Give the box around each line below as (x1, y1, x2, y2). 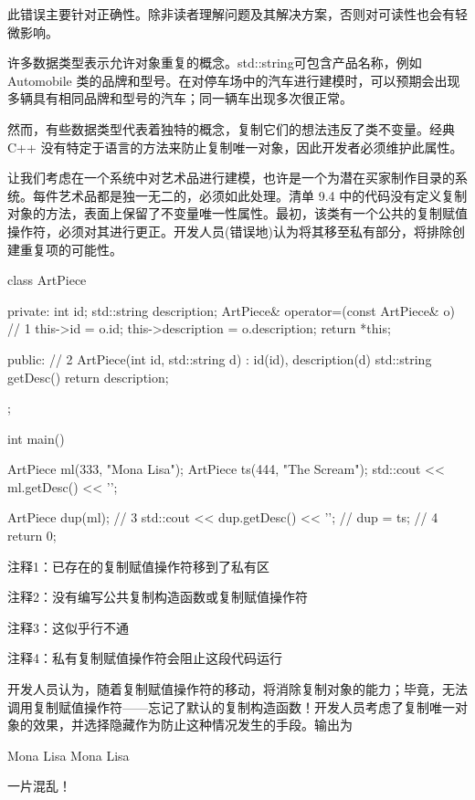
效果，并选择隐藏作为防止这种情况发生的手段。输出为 (32, 715, 353, 734)
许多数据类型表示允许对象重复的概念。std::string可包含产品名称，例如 (7, 53, 422, 72)
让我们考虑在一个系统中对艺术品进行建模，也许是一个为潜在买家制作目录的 (7, 168, 455, 187)
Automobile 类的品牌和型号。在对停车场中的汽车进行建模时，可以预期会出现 (7, 70, 460, 89)
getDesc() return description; (7, 367, 169, 386)
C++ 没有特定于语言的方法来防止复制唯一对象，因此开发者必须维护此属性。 (7, 137, 463, 156)
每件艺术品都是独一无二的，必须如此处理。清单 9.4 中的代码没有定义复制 (32, 185, 468, 205)
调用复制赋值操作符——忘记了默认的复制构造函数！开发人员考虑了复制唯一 (7, 697, 455, 716)
